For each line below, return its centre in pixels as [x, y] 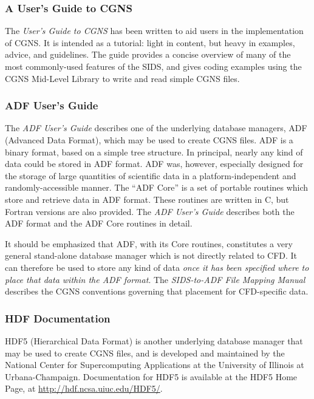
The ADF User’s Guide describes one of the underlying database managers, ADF [156, 128]
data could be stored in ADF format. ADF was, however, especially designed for [154, 164]
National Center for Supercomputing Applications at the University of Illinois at [155, 365]
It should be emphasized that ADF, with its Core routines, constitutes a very [149, 243]
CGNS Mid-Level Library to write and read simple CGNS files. [122, 78]
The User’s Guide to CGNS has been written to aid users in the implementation [154, 31]
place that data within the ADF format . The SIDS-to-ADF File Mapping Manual [155, 279]
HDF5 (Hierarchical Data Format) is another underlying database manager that [154, 340]
